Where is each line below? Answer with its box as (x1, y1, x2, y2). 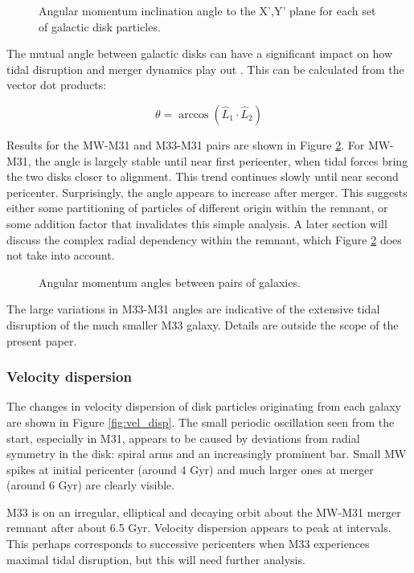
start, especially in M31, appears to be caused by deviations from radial (6, 429, 360, 446)
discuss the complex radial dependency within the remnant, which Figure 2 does (6, 231, 402, 248)
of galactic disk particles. (39, 18, 161, 35)
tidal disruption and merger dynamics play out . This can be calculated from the (6, 60, 404, 77)
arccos (178, 108, 209, 121)
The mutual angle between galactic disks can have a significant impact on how (6, 45, 393, 62)
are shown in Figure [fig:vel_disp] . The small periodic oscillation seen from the (6, 413, 395, 430)
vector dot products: (6, 76, 107, 93)
